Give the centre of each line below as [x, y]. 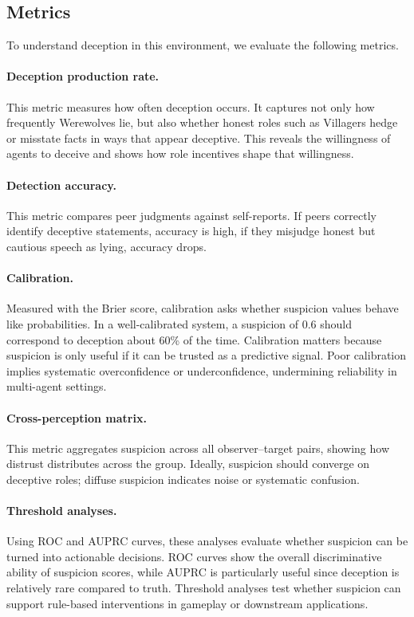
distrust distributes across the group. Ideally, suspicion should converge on [188, 464]
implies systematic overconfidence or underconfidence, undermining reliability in [202, 370]
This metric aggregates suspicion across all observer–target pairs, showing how [198, 448]
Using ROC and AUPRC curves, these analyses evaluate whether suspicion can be [207, 541]
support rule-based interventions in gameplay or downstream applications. [187, 603]
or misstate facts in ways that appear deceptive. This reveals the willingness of [199, 138]
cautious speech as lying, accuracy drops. [106, 246]
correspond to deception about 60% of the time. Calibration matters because [194, 339]
